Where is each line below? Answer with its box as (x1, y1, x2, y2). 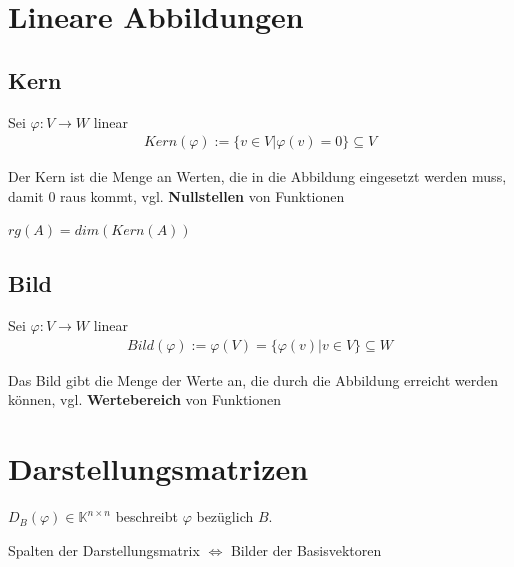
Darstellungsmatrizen (8, 448, 309, 489)
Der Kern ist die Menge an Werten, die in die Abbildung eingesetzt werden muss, (8, 166, 507, 187)
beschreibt (115, 506, 178, 527)
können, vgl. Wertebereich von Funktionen (8, 389, 281, 410)
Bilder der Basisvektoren (230, 539, 382, 560)
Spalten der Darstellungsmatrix (8, 539, 200, 560)
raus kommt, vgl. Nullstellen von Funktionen (60, 185, 345, 206)
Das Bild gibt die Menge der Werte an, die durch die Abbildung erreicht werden (8, 369, 498, 390)
